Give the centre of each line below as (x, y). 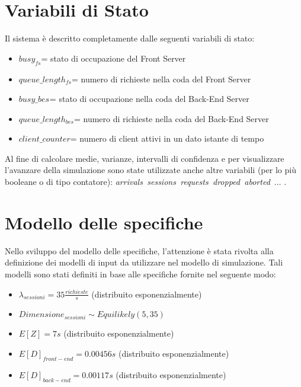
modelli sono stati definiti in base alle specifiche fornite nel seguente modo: (140, 274)
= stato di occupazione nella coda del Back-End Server (149, 99)
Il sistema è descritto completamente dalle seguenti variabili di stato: (130, 38)
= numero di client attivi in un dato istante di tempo (167, 138)
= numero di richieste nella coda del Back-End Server (171, 118)
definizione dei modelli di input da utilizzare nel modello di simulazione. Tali (144, 262)
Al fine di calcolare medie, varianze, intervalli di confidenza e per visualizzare (145, 158)
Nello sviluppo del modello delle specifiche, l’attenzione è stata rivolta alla (139, 250)
